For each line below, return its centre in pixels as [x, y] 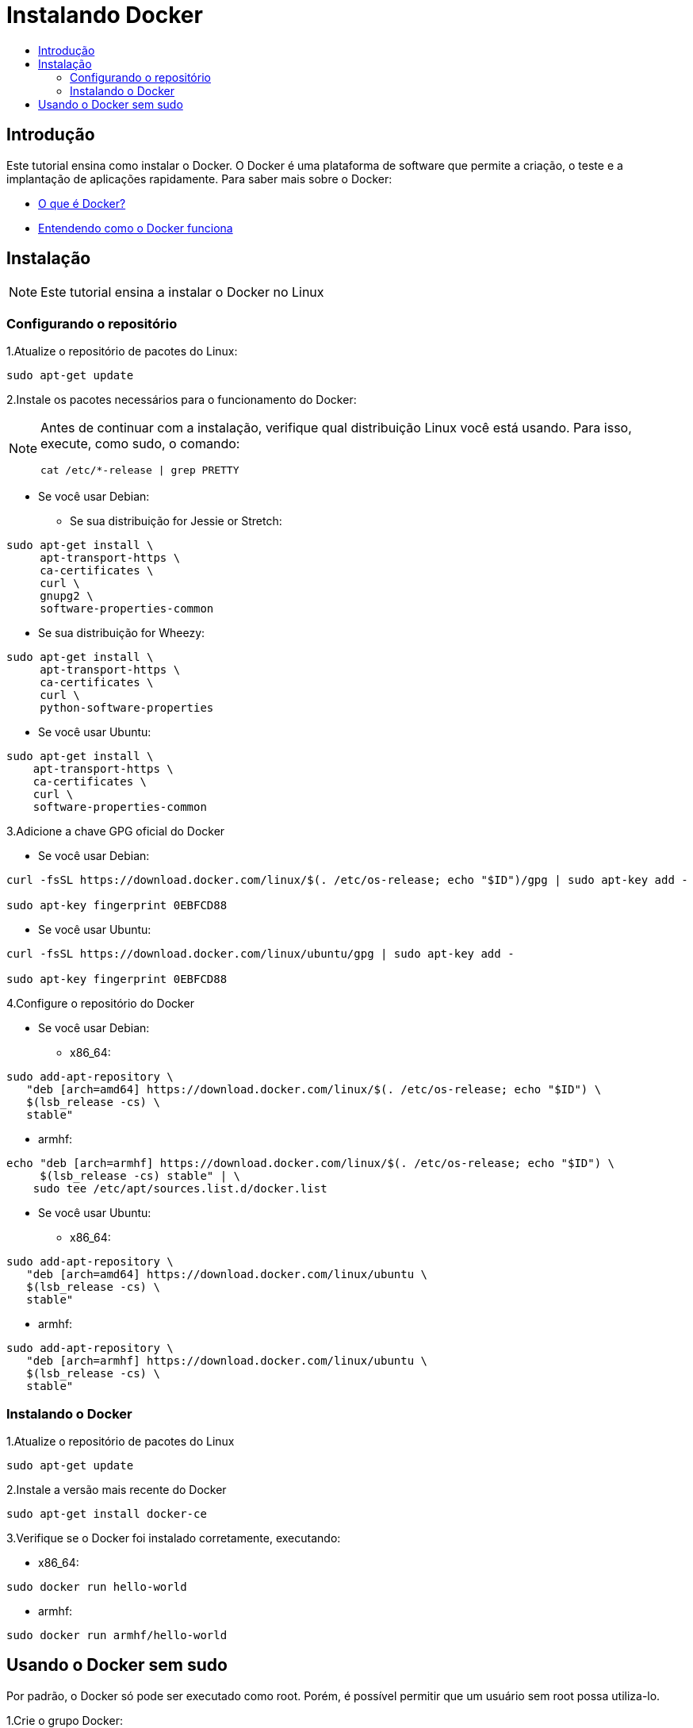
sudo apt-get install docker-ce [107, 1513]
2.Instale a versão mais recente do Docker [117, 1489]
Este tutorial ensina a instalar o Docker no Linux [182, 292]
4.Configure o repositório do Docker [100, 1004]
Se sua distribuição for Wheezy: [122, 633]
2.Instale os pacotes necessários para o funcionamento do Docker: [182, 400]
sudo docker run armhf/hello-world [117, 1635]
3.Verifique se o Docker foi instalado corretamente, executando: [174, 1538]
